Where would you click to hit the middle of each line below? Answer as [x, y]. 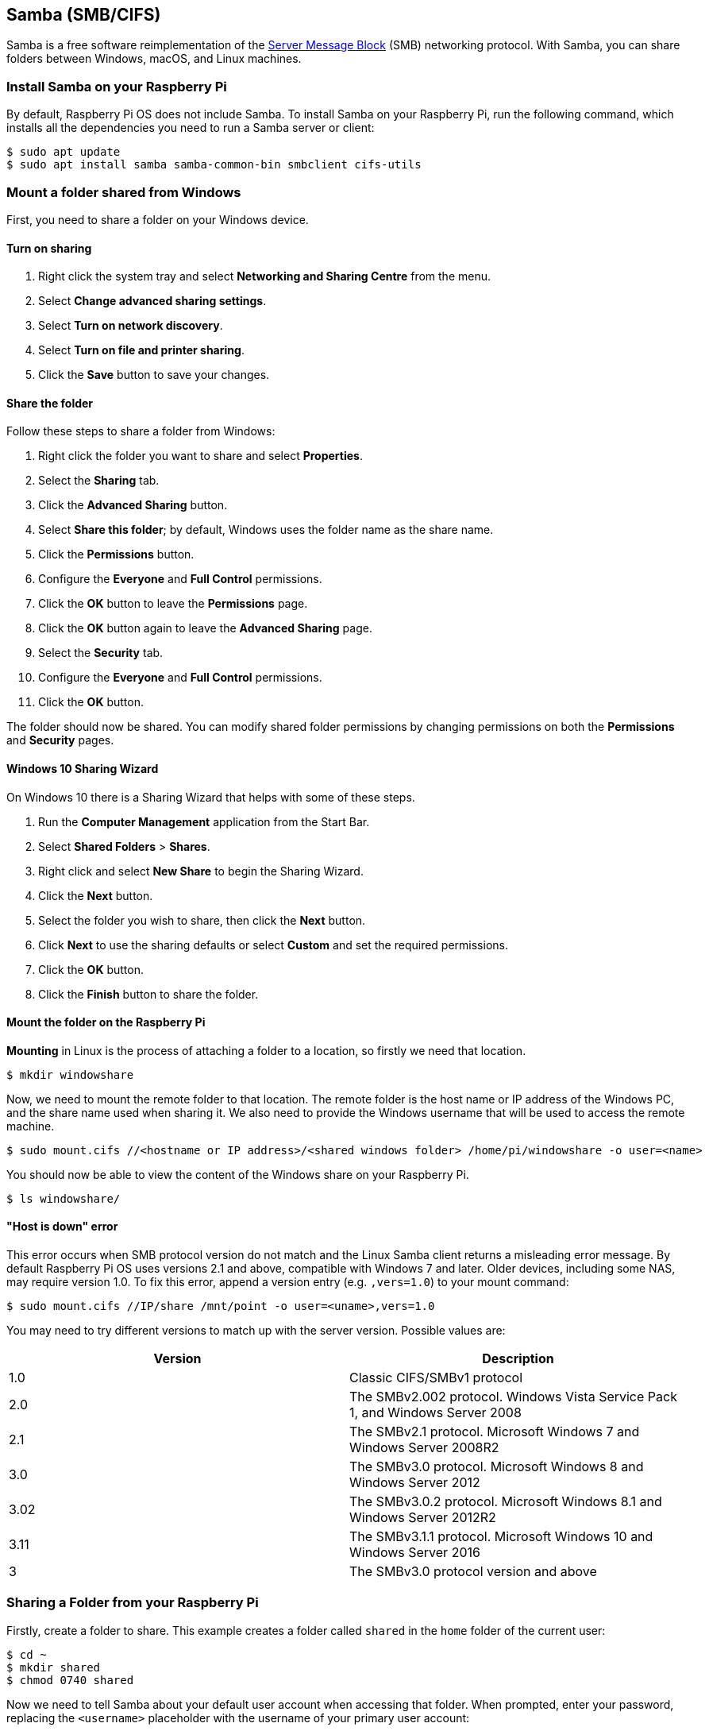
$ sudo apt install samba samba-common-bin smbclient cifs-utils [214, 165]
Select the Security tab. [101, 653]
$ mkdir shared [54, 1667]
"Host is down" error [62, 1227]
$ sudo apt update [64, 152]
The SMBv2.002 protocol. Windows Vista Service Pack [513, 1397]
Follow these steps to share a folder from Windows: [141, 431]
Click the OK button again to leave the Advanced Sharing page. [205, 628]
